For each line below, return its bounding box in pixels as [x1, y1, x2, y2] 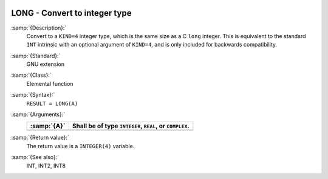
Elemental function [26, 80, 73, 87]
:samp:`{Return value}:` [11, 134, 70, 142]
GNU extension [26, 60, 65, 68]
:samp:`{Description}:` [11, 24, 67, 31]
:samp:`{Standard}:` [11, 52, 61, 59]
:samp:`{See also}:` [11, 154, 60, 161]
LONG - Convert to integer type [11, 8, 132, 18]
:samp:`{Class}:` [11, 71, 52, 79]
